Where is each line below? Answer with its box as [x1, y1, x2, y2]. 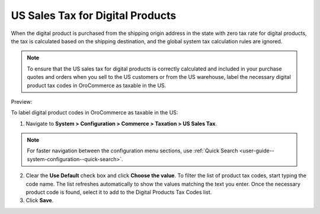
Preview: [11, 98, 33, 105]
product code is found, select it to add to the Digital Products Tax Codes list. [25, 189, 212, 196]
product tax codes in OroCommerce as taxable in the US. [27, 82, 167, 89]
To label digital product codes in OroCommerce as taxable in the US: [11, 109, 178, 116]
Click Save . [25, 197, 54, 204]
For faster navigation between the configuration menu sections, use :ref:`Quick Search [27, 147, 238, 154]
